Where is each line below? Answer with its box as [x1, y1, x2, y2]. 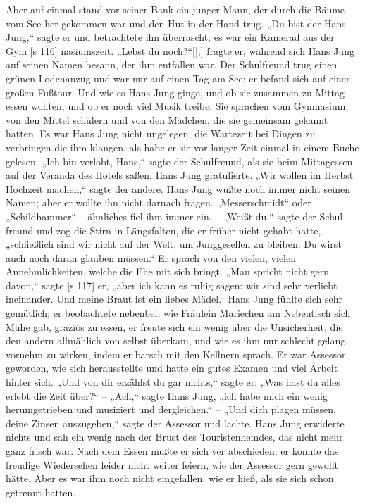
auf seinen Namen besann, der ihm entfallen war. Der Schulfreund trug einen [6, 57, 338, 72]
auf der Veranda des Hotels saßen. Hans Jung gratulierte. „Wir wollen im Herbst [6, 168, 354, 182]
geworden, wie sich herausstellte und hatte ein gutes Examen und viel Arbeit [6, 360, 338, 375]
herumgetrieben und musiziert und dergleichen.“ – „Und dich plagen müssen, [6, 402, 337, 417]
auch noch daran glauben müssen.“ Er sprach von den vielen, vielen [6, 250, 297, 265]
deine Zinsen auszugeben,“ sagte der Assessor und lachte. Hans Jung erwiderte [6, 415, 345, 430]
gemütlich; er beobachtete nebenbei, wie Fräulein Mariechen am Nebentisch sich [6, 305, 351, 320]
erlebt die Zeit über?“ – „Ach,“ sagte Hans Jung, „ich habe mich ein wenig [6, 388, 328, 403]
